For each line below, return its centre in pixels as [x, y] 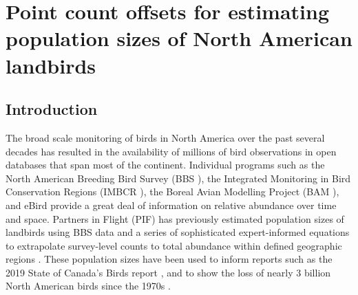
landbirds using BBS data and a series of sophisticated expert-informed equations [178, 232]
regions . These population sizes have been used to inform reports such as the [169, 259]
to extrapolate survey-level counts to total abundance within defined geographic [174, 245]
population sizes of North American [179, 38]
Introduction [52, 109]
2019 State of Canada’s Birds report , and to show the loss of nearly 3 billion [168, 272]
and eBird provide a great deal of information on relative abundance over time [171, 205]
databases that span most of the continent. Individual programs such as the [165, 165]
